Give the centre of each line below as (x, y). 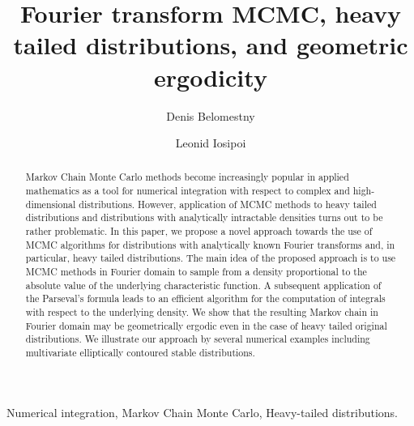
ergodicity (211, 77)
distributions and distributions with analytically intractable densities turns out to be (204, 217)
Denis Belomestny (211, 115)
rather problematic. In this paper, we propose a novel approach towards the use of (199, 231)
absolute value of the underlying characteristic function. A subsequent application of (203, 285)
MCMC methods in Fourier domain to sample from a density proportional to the (196, 272)
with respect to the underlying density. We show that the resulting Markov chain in (202, 312)
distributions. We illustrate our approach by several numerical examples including (198, 339)
